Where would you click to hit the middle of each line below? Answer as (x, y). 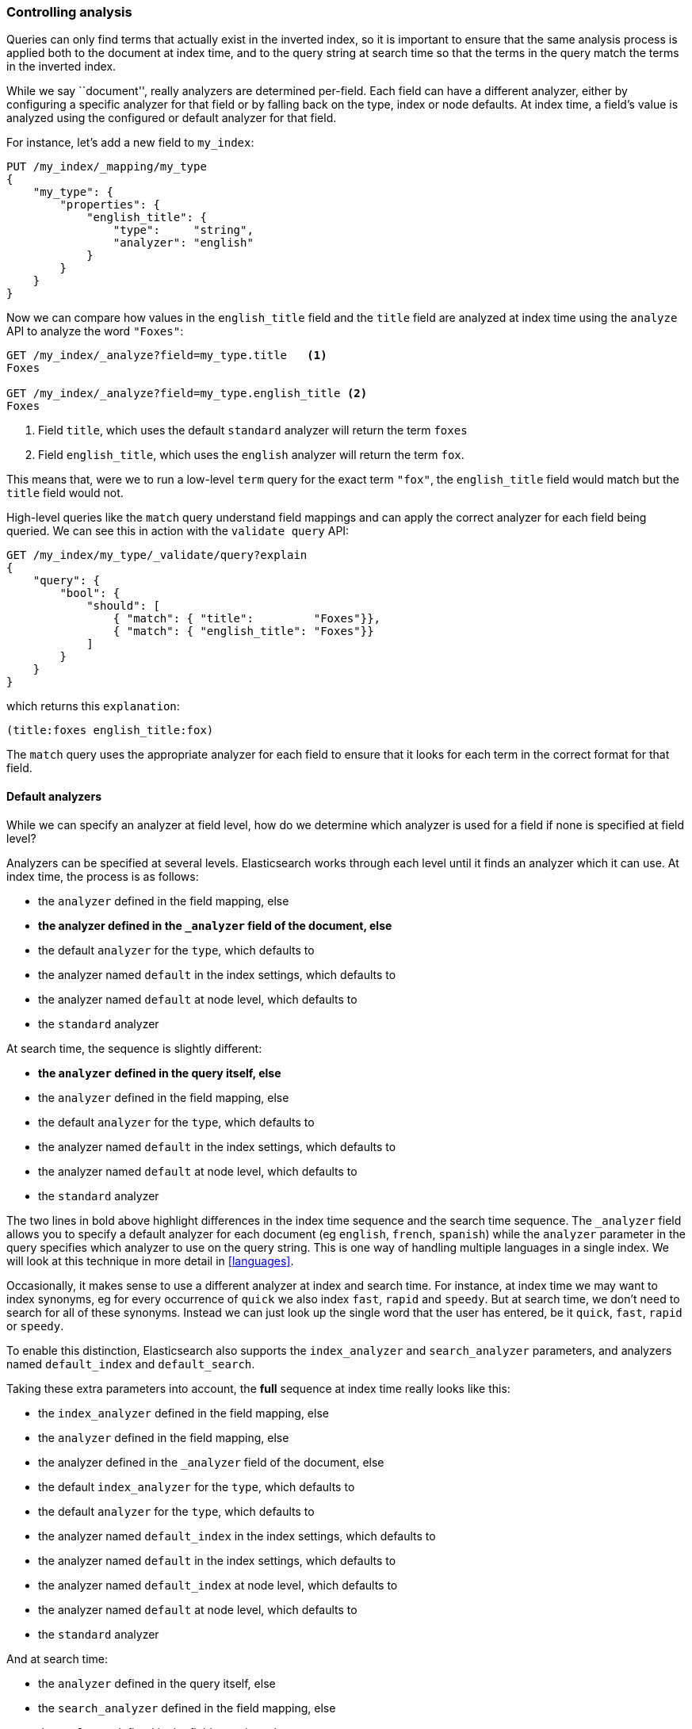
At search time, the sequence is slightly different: (134, 1048)
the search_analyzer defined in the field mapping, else (187, 1708)
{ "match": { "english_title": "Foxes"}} (243, 631)
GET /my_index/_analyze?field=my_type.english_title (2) (187, 394)
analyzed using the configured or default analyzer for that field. (172, 118)
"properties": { (110, 205)
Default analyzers (54, 796)
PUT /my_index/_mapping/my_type (107, 167)
